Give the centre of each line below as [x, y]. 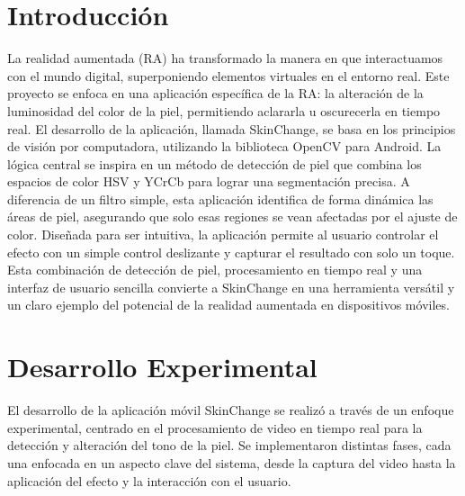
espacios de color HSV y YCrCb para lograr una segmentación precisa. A [209, 181]
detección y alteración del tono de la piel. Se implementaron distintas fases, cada [229, 445]
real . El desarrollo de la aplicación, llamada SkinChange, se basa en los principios [232, 128]
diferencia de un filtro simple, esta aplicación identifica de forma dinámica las [220, 198]
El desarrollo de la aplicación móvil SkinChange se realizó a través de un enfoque [231, 410]
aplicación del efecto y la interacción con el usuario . [149, 480]
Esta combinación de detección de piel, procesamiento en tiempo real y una [215, 270]
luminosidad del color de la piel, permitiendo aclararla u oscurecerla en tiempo [224, 110]
